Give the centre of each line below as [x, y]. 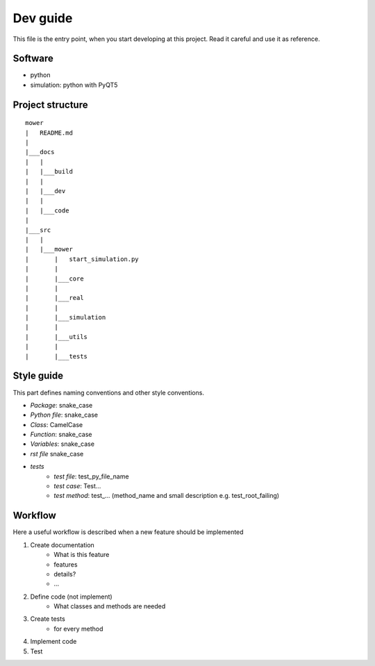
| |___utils [57, 336]
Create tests [48, 619]
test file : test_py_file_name [91, 476]
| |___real [55, 298]
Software [33, 59]
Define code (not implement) [71, 597]
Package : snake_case [61, 405]
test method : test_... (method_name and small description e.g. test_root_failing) [167, 496]
